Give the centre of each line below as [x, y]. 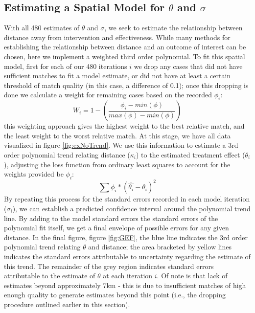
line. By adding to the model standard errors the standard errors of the [111, 218]
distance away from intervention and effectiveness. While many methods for [117, 37]
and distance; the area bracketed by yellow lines [160, 247]
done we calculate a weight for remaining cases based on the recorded [108, 95]
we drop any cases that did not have [188, 66]
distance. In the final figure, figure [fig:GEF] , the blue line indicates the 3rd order [126, 237]
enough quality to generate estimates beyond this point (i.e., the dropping [115, 295]
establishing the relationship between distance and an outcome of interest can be [125, 47]
